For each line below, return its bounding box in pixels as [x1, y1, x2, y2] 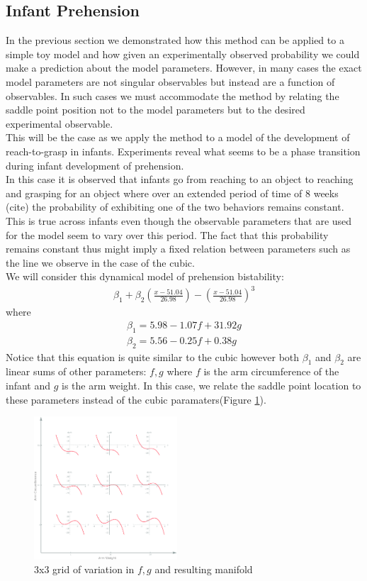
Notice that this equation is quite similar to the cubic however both [6, 349, 300, 364]
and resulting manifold [154, 562, 253, 577]
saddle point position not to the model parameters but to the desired [6, 102, 305, 117]
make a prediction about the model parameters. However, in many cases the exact [6, 60, 362, 75]
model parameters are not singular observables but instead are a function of [6, 74, 335, 89]
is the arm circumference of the [203, 364, 339, 379]
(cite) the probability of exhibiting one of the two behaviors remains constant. [6, 199, 344, 214]
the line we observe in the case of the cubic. [6, 255, 195, 270]
